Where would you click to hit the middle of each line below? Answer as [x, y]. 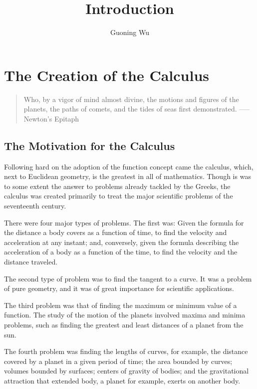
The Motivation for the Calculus [90, 145]
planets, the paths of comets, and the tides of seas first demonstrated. [130, 109]
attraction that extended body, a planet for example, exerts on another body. [122, 380]
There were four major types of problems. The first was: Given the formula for [124, 222]
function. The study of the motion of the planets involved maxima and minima [125, 315]
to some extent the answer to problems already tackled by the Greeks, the [117, 186]
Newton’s [38, 118]
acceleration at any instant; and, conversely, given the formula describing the [122, 242]
